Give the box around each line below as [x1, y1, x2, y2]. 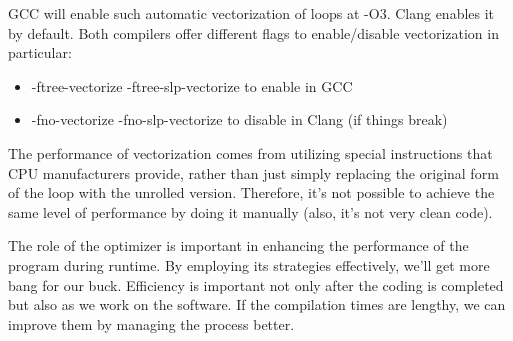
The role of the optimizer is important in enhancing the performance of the [8, 235, 469, 256]
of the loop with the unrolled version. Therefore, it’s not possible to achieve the [8, 182, 495, 203]
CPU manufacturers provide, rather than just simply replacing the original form [8, 162, 499, 183]
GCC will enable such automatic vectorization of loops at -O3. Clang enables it [8, 3, 495, 23]
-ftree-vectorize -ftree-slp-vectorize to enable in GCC [31, 75, 353, 96]
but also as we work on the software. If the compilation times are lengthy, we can [8, 294, 506, 315]
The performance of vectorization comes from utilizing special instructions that [8, 142, 493, 163]
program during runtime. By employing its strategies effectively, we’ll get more [8, 254, 490, 275]
